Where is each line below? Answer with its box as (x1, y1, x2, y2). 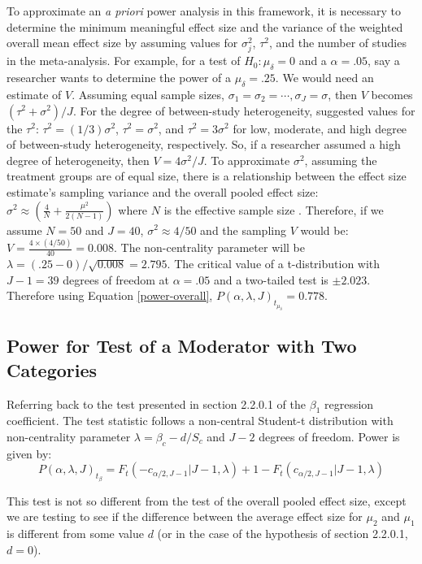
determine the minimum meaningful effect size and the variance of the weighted (7, 18, 403, 35)
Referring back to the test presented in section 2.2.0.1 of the (7, 395, 307, 412)
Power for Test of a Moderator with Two (7, 333, 357, 358)
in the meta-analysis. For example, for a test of (7, 52, 241, 69)
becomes (371, 85, 413, 102)
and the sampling (200, 221, 286, 238)
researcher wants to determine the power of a (7, 69, 232, 86)
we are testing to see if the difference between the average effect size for (7, 508, 363, 525)
